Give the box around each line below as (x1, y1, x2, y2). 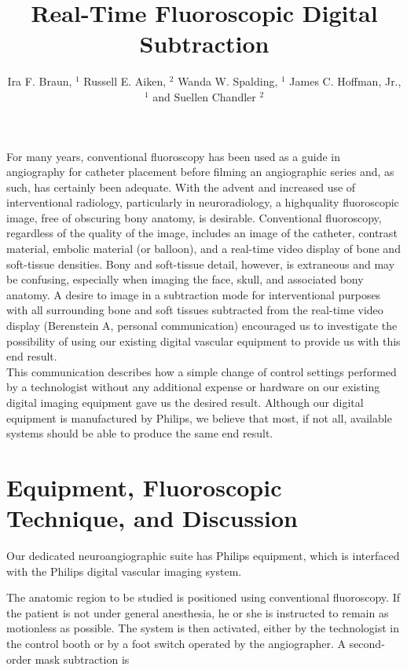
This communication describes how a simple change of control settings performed (6, 363, 397, 379)
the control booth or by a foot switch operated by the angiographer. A (6, 635, 346, 652)
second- (349, 635, 385, 652)
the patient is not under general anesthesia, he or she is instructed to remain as (6, 604, 389, 621)
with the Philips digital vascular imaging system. (6, 562, 242, 579)
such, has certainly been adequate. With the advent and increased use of (6, 178, 356, 195)
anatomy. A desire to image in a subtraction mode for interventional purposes (6, 286, 381, 302)
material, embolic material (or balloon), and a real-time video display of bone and (6, 240, 401, 257)
